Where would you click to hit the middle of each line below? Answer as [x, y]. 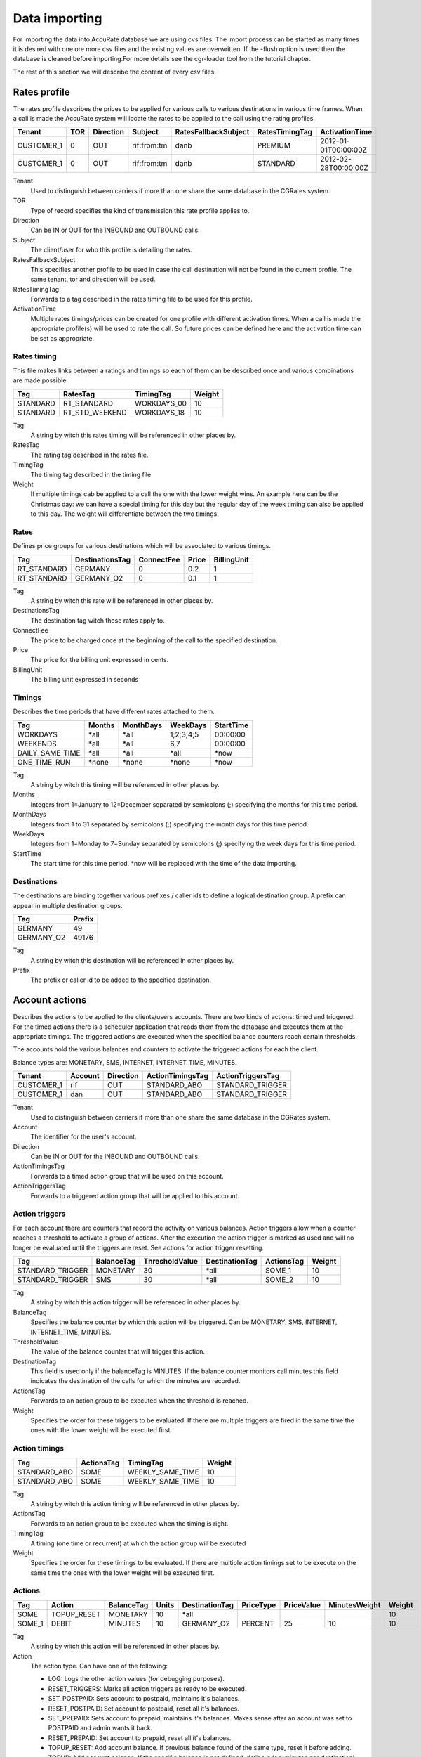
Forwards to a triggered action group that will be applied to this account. [135, 1195]
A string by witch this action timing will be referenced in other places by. [135, 1503]
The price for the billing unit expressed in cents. [100, 660]
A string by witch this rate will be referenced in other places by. [122, 601]
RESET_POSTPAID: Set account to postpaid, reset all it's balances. [144, 1709]
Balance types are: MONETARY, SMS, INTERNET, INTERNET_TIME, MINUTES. [125, 1062]
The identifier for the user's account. [83, 1137]
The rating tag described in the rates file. [89, 455]
